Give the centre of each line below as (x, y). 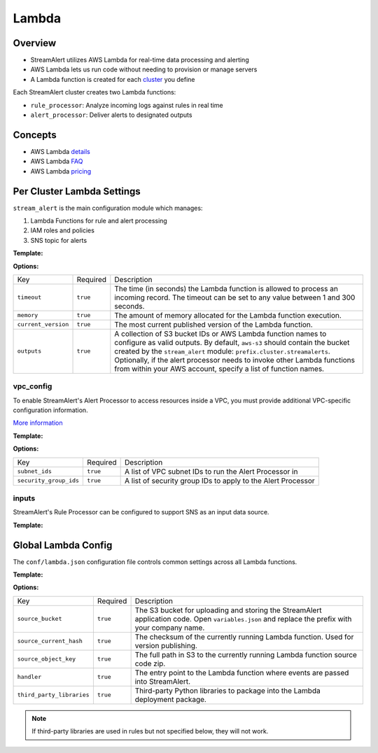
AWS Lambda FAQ (57, 162)
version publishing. (166, 645)
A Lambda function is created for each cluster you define (113, 79)
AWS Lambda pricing (61, 171)
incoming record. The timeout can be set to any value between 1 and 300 (235, 297)
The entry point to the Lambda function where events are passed (242, 673)
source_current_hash (50, 641)
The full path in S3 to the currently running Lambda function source (246, 654)
